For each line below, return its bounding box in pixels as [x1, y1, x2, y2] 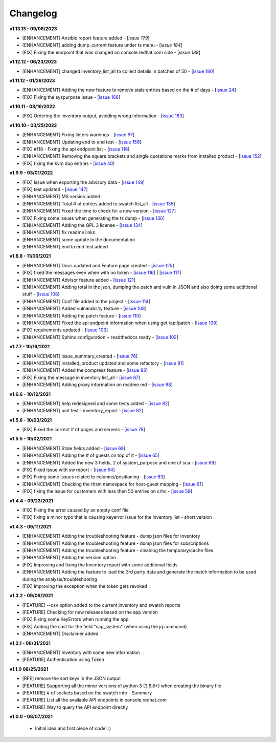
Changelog [9, 8, 57, 19]
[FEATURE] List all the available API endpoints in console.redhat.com [22, 697, 167, 703]
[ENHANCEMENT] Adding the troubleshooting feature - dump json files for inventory [22, 533, 200, 539]
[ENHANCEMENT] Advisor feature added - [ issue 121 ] [22, 277, 135, 283]
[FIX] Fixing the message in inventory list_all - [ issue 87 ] [22, 374, 141, 380]
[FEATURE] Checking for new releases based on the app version [22, 609, 158, 616]
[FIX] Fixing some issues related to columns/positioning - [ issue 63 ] [22, 474, 165, 480]
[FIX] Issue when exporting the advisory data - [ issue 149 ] [22, 179, 145, 185]
